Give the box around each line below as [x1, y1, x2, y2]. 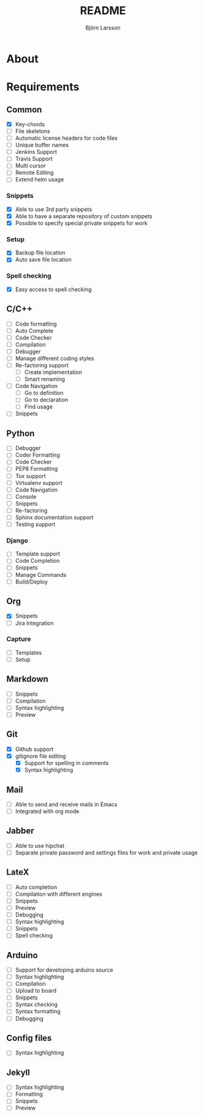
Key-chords [15, 120, 45, 128]
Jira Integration [15, 619, 54, 627]
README [80, 4, 126, 18]
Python [6, 428, 35, 438]
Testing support [15, 520, 56, 528]
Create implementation [24, 368, 83, 376]
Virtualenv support [15, 479, 62, 486]
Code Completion [15, 557, 60, 565]
